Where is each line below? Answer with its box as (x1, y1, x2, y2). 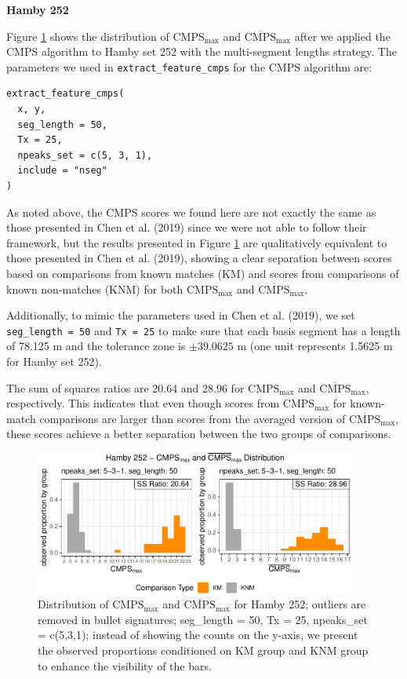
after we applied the (294, 27, 391, 44)
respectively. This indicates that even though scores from (6, 395, 280, 411)
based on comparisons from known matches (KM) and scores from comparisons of (6, 265, 399, 281)
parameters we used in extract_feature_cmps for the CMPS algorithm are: (6, 58, 372, 75)
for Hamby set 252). (6, 353, 102, 369)
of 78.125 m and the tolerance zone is (6, 338, 186, 354)
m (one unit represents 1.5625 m (237, 338, 393, 354)
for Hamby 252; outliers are (234, 596, 366, 612)
